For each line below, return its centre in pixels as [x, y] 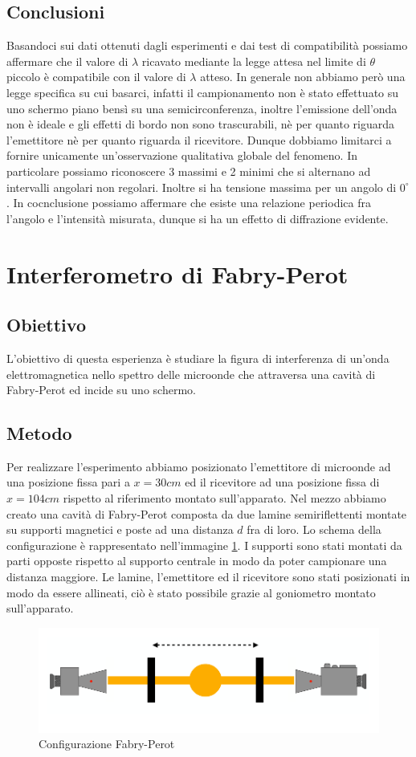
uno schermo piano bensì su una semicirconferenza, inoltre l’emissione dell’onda [202, 108]
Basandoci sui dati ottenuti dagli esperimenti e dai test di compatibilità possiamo [207, 45]
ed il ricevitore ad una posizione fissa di [282, 482]
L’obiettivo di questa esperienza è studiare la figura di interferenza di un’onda [198, 358]
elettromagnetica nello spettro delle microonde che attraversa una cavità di [191, 374]
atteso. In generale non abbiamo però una [303, 77]
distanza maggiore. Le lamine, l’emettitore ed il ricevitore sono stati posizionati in [208, 577]
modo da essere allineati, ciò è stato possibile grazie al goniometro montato [191, 592]
